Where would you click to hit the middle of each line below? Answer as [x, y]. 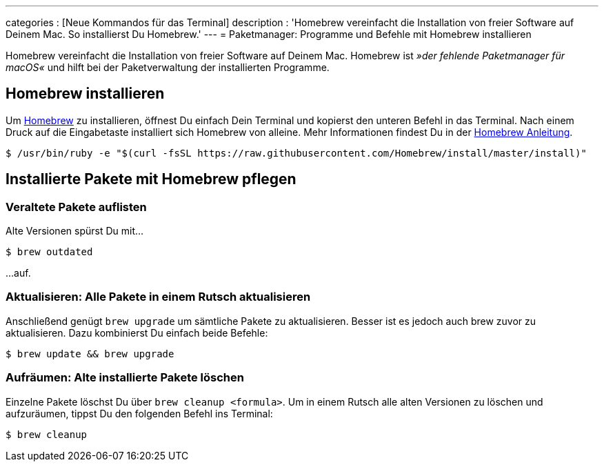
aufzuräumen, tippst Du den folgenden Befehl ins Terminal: [139, 413]
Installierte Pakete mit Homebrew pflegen [151, 179]
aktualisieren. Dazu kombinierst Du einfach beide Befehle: [137, 332]
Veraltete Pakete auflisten [76, 207]
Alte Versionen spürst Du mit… [75, 231]
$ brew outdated [49, 252]
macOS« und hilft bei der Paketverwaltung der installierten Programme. [168, 67]
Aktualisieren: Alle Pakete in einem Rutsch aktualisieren [158, 297]
